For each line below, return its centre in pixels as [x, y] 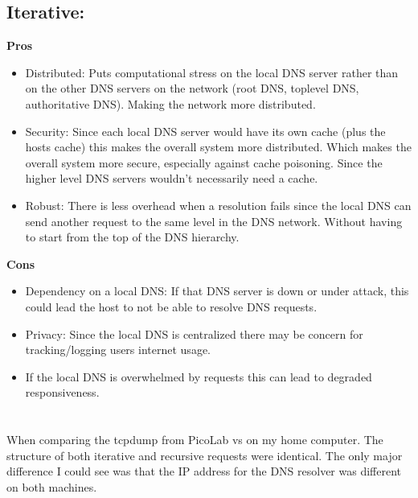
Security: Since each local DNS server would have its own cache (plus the [205, 131]
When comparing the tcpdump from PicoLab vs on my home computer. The [195, 440]
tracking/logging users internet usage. [118, 350]
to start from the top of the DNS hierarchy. [132, 237]
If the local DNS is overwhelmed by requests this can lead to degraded [199, 376]
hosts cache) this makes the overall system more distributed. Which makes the [218, 147]
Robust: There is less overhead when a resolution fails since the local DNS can [218, 205]
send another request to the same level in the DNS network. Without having [214, 221]
